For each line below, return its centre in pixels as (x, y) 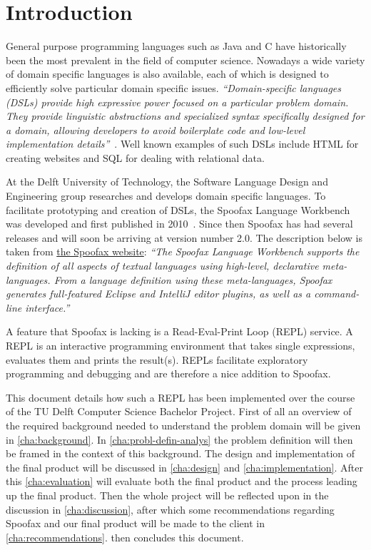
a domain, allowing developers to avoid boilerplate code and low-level (156, 129)
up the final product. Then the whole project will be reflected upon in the (167, 495)
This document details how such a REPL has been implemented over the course (181, 397)
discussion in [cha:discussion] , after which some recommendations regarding (170, 509)
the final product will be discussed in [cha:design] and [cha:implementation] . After (184, 467)
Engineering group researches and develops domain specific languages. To (166, 196)
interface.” (47, 307)
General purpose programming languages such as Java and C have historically (176, 46)
